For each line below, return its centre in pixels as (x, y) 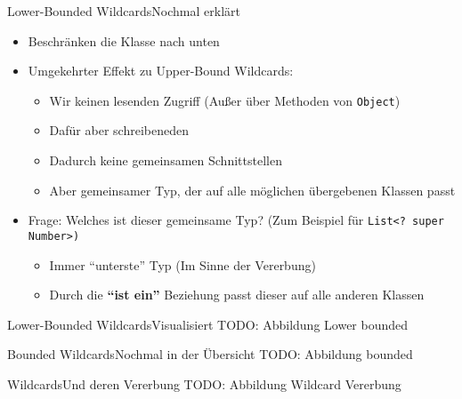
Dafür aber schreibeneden (119, 130)
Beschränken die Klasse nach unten (124, 40)
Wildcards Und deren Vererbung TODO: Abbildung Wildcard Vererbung (204, 383)
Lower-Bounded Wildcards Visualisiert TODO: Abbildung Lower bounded (208, 324)
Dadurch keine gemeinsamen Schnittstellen (166, 160)
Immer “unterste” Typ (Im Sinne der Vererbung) (182, 264)
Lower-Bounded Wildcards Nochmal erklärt (124, 11)
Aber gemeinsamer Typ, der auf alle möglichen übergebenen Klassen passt (252, 190)
